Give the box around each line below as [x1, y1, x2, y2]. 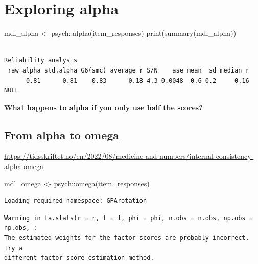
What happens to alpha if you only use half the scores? [4, 102, 203, 112]
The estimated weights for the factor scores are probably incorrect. [4, 234, 249, 242]
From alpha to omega [4, 127, 120, 142]
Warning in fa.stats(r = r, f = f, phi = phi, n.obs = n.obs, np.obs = [4, 214, 253, 222]
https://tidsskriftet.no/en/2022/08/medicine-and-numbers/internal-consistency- [4, 151, 254, 161]
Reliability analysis [4, 57, 78, 64]
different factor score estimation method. [4, 254, 154, 262]
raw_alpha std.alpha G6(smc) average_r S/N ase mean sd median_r [8, 66, 249, 74]
